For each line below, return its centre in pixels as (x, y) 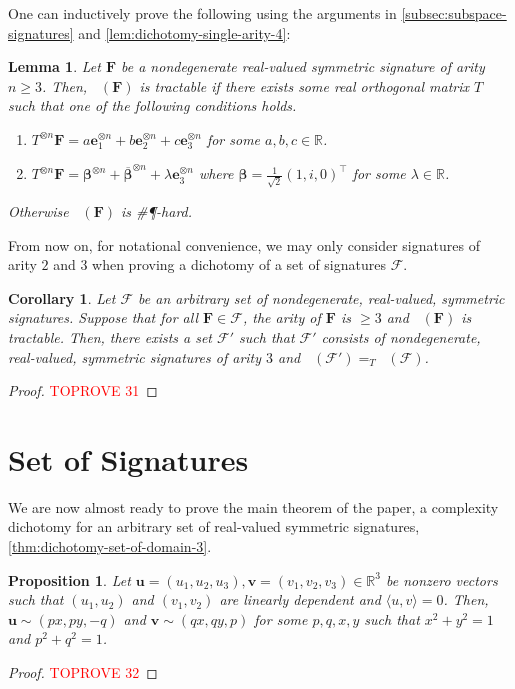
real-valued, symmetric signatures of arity (135, 356)
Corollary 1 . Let (62, 297)
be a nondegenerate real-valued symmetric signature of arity (303, 66)
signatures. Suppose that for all (103, 317)
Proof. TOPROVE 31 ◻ (83, 390)
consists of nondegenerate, (401, 336)
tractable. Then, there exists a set (110, 336)
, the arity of (281, 317)
